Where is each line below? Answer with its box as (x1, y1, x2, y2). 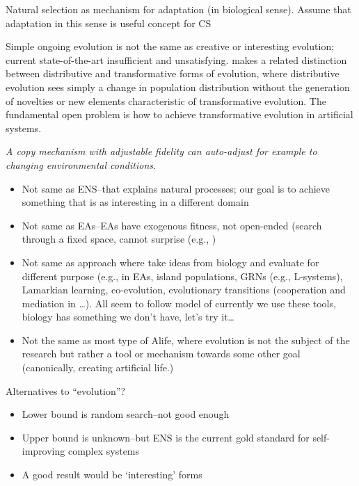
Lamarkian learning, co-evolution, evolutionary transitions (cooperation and (22, 282, 346, 297)
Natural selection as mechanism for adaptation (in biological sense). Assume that (6, 2, 351, 16)
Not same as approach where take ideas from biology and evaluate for (22, 254, 319, 269)
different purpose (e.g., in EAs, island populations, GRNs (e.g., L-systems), (22, 268, 343, 283)
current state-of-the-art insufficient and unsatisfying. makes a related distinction (6, 52, 347, 67)
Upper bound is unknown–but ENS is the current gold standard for (22, 430, 310, 444)
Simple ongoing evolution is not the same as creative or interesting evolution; (6, 39, 335, 54)
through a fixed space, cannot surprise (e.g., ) (22, 232, 216, 246)
